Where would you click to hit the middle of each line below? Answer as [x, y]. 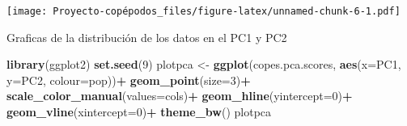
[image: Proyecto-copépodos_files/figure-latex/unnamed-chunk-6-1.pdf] [203, 11]
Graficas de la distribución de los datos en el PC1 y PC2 [147, 37]
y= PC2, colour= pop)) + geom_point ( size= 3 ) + [129, 80]
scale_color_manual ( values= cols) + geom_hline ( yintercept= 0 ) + [180, 96]
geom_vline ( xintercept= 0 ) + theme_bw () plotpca [139, 112]
